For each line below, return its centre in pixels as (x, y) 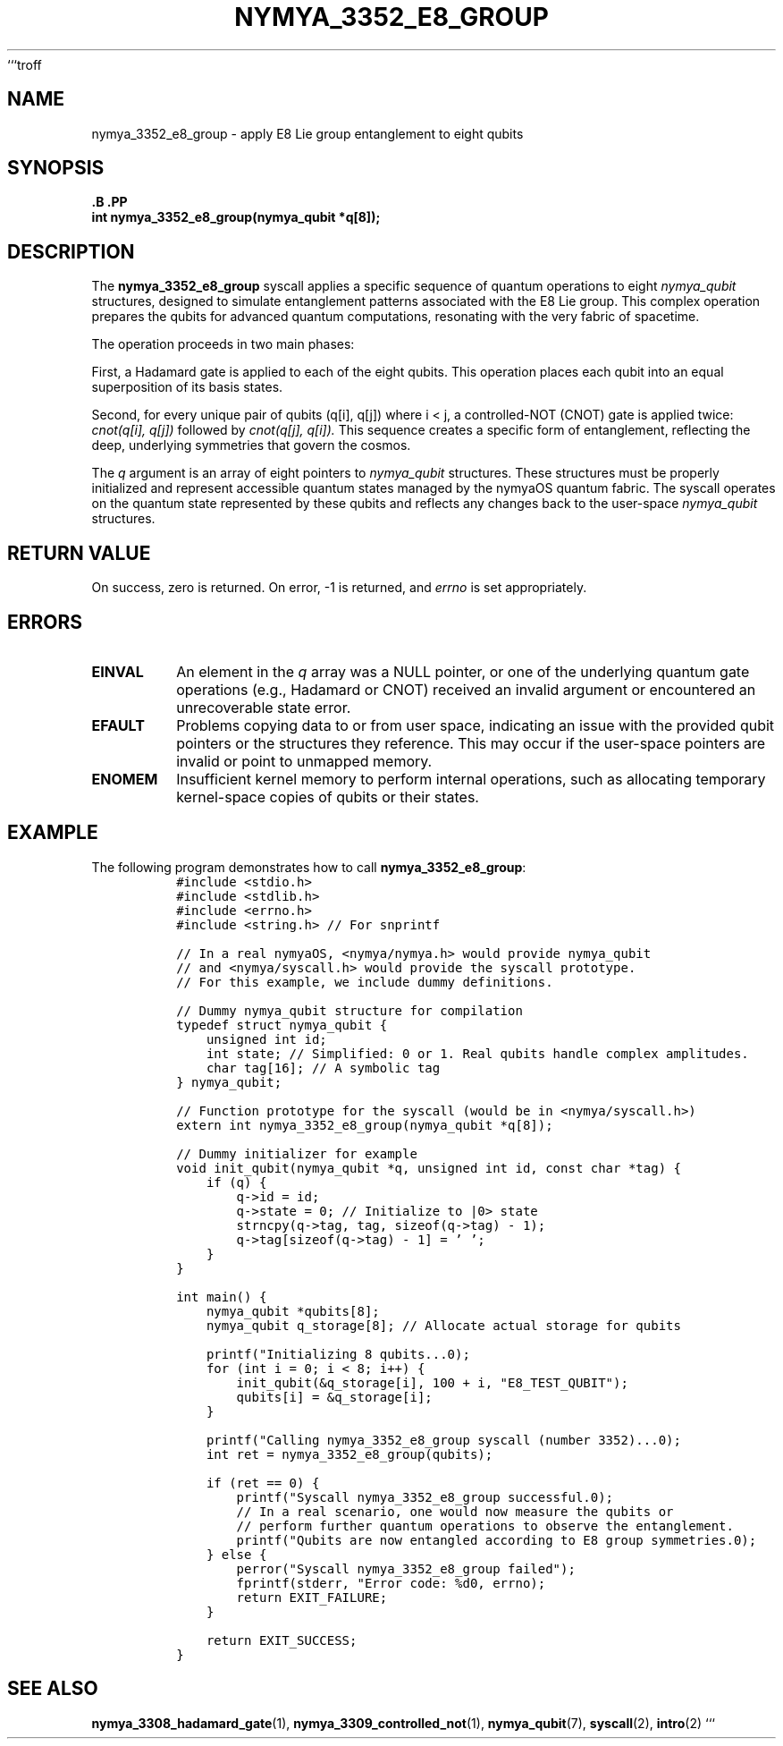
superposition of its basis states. (187, 387)
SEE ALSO (53, 1689)
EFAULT (118, 725)
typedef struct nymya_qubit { (282, 1025)
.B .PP (109, 202)
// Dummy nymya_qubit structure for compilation (349, 1010)
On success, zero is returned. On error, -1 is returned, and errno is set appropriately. (339, 588)
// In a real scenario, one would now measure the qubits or (455, 1511)
